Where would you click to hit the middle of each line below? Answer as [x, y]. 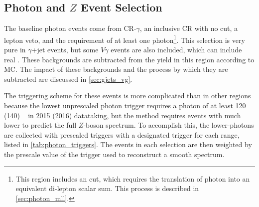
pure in [15, 50]
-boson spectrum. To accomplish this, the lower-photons [169, 125]
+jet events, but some [65, 50]
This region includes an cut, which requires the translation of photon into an [133, 178]
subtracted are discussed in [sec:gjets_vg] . [68, 79]
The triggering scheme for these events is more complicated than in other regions [128, 96]
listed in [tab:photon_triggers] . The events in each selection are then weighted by [128, 144]
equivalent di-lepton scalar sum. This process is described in [107, 188]
